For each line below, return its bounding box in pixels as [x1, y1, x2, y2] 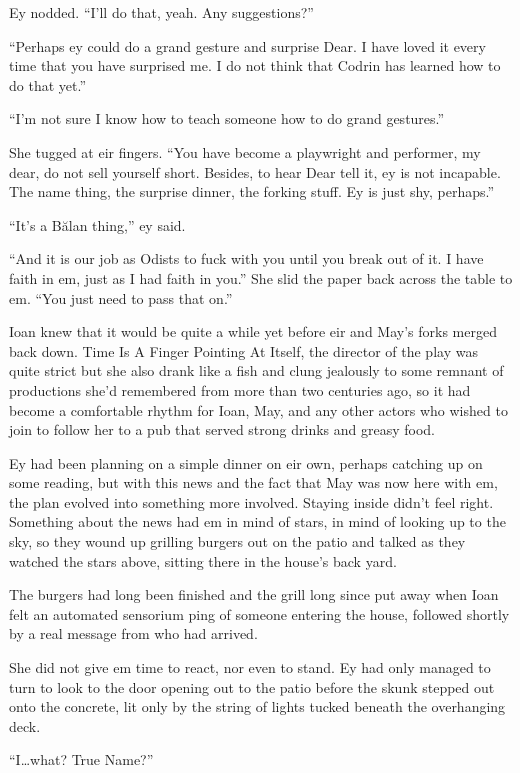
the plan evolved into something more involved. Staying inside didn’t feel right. [9, 491, 494, 512]
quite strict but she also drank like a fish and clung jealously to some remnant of [9, 360, 504, 381]
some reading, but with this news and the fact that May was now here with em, [9, 472, 498, 493]
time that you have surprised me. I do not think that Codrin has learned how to [9, 55, 501, 76]
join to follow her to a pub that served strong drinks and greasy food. [9, 419, 435, 440]
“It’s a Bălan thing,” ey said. [9, 214, 186, 235]
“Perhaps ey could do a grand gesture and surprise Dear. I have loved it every [9, 35, 486, 56]
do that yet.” [9, 74, 86, 95]
